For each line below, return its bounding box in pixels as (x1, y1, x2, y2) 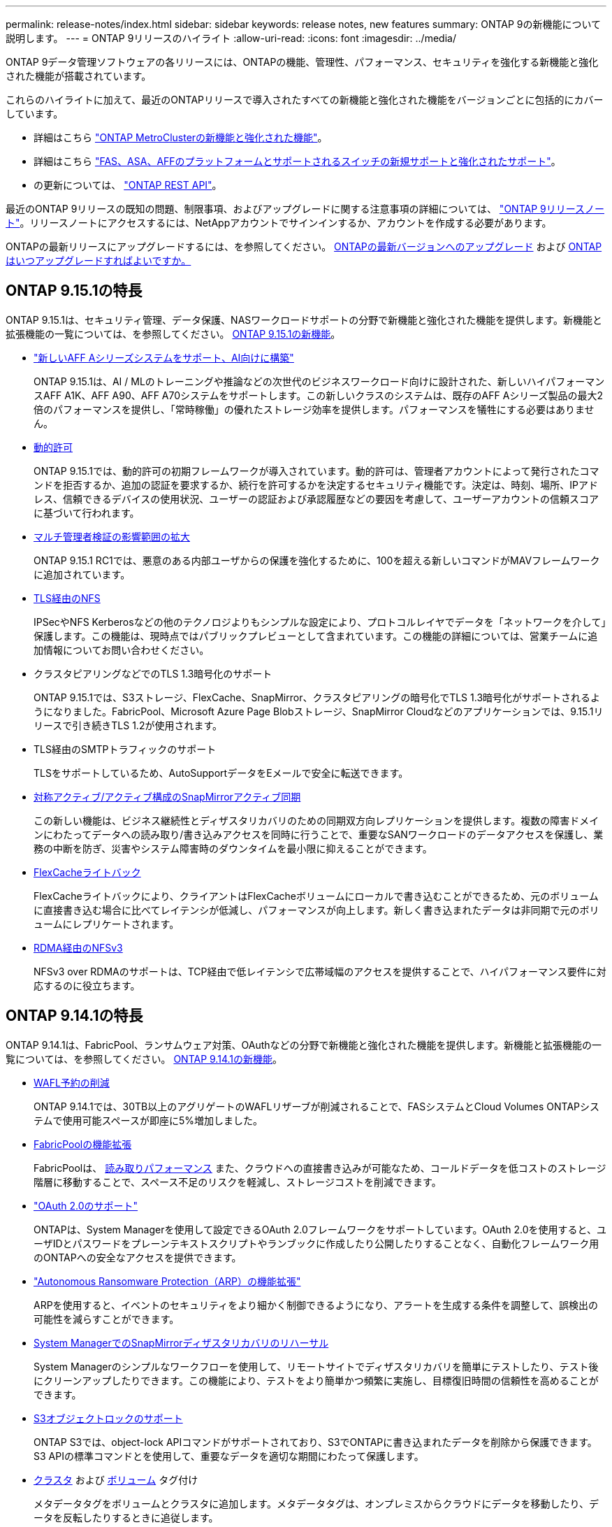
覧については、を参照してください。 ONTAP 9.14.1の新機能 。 (6, 1052, 282, 1065)
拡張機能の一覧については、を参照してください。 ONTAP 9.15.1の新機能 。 (6, 327, 341, 340)
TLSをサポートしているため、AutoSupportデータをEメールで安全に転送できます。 (34, 766, 409, 779)
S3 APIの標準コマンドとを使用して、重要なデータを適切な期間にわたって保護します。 (34, 1449, 424, 1462)
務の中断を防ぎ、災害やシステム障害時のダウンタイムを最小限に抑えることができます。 (34, 842, 432, 854)
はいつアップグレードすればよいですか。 (6, 254, 191, 266)
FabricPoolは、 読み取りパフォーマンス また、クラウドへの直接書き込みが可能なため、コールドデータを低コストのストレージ (34, 1161, 606, 1174)
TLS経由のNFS (34, 592, 101, 604)
